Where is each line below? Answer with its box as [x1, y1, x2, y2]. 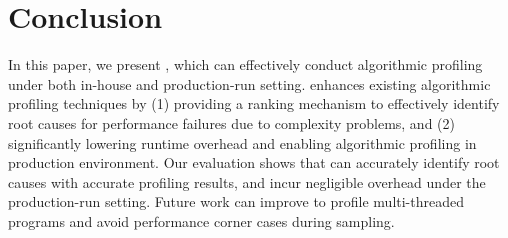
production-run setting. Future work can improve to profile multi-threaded [8, 191, 464, 212]
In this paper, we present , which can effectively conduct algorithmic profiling [8, 54, 483, 75]
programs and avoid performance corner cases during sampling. [8, 210, 395, 231]
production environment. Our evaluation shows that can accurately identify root [8, 152, 500, 173]
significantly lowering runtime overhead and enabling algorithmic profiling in [8, 132, 477, 153]
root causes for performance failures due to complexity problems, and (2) [8, 112, 455, 133]
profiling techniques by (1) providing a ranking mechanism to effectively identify [8, 93, 500, 114]
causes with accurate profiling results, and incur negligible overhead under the [8, 171, 486, 192]
